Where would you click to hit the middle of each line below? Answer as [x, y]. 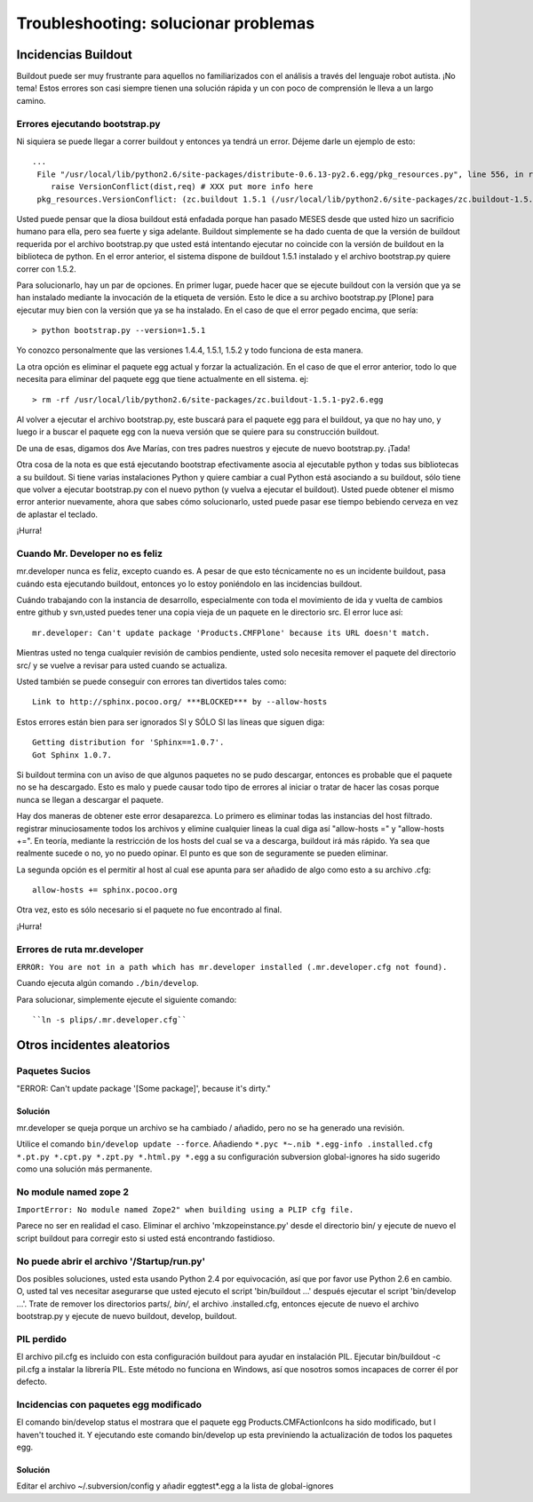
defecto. [32, 1382]
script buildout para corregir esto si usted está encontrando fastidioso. [146, 1238]
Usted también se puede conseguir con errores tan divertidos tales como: [151, 682]
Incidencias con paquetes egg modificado [109, 1404]
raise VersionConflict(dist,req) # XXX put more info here [182, 187]
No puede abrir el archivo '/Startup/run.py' [111, 1261]
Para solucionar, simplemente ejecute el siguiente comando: [127, 999]
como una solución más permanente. [84, 1169]
